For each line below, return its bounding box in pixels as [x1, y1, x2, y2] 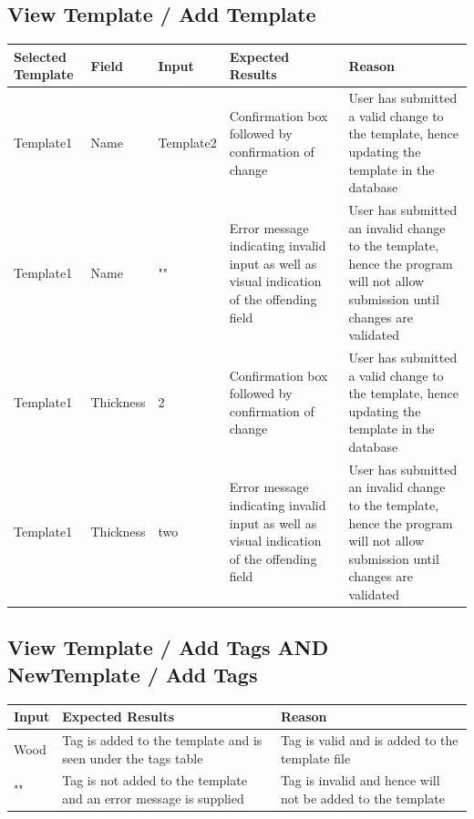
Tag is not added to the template [62, 771, 247, 790]
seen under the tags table [62, 748, 203, 767]
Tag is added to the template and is [62, 730, 263, 749]
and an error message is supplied [62, 788, 244, 807]
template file [280, 748, 351, 767]
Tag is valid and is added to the [280, 730, 459, 749]
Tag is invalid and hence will [280, 771, 440, 790]
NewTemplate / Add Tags [7, 660, 258, 688]
